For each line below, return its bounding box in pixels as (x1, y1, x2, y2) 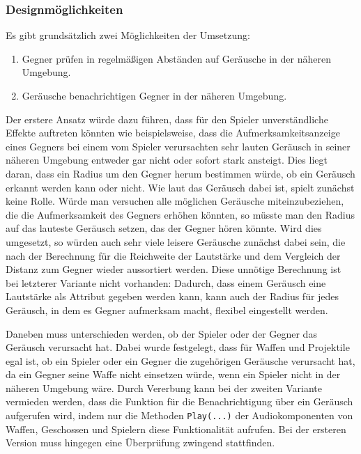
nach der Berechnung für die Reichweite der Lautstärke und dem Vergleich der (6, 248, 341, 263)
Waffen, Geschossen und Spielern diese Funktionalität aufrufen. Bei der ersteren (6, 421, 346, 436)
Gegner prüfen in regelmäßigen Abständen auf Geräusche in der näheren (22, 51, 331, 65)
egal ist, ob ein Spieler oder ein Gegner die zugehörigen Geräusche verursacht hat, (6, 353, 355, 368)
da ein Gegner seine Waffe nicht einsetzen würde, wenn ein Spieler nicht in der (6, 367, 341, 382)
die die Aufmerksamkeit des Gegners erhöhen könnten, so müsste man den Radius (6, 207, 355, 221)
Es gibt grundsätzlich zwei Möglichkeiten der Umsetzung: (6, 28, 250, 42)
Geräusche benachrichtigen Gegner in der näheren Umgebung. (22, 88, 287, 102)
